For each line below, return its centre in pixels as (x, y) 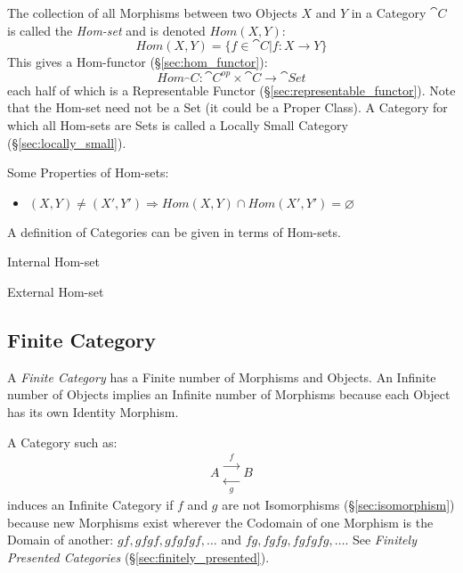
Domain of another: (61, 540)
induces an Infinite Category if (90, 505)
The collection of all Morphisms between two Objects (152, 12)
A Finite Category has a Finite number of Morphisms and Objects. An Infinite (222, 377)
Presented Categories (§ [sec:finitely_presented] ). (138, 557)
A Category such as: (62, 442)
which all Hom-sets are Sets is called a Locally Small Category (178, 124)
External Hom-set (56, 291)
